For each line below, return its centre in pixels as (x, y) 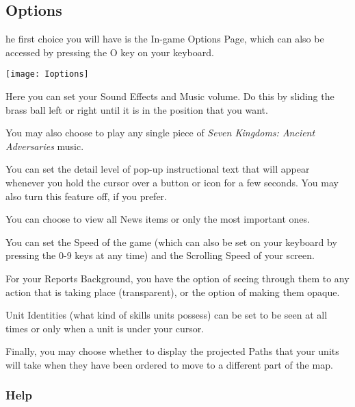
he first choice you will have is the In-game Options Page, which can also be (165, 39)
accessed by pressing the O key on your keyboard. (110, 52)
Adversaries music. (45, 146)
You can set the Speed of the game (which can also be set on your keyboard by (171, 242)
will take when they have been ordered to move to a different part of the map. (169, 364)
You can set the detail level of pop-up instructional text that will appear (158, 169)
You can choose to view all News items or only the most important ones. (158, 219)
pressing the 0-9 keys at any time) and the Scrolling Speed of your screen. (160, 255)
